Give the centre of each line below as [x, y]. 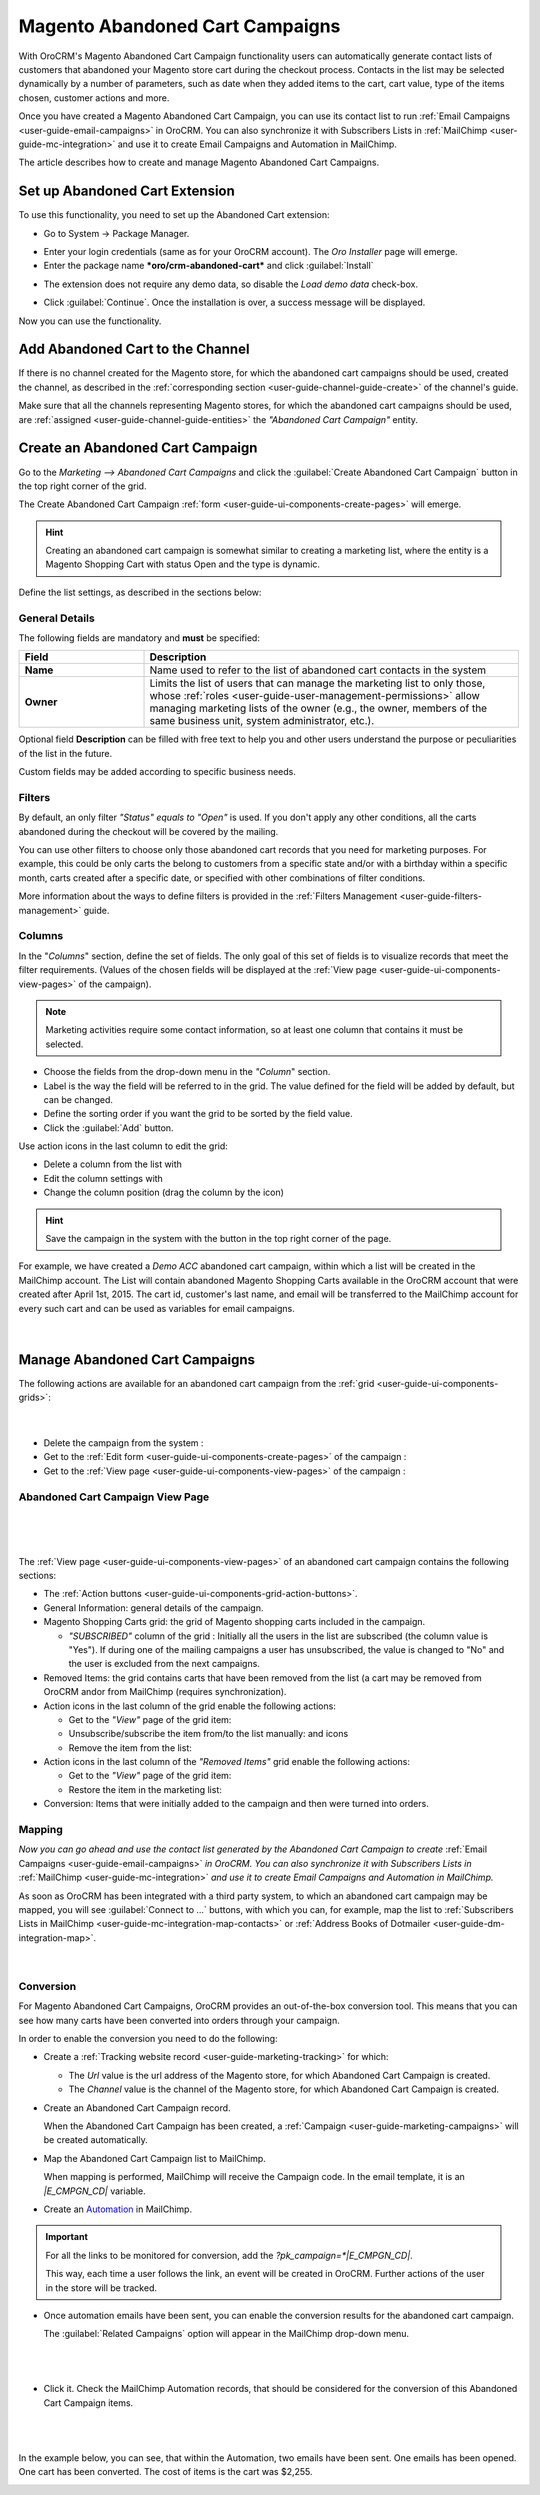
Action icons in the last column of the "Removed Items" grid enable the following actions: [226, 1762]
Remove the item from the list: [130, 1747]
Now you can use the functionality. [90, 321]
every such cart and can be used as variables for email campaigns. [156, 1308]
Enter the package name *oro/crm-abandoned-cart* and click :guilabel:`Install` [208, 266]
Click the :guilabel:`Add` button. [108, 1127]
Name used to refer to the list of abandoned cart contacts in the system [318, 670]
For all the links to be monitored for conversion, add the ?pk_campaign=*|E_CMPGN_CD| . [229, 2255]
